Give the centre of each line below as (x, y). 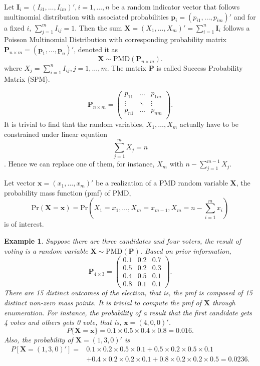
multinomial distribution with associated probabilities (86, 16)
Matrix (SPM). (27, 78)
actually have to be (209, 124)
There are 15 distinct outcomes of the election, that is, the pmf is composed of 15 (128, 293)
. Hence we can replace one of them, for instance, (79, 164)
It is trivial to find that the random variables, (74, 124)
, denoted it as (96, 49)
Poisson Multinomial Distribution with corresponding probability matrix (115, 39)
